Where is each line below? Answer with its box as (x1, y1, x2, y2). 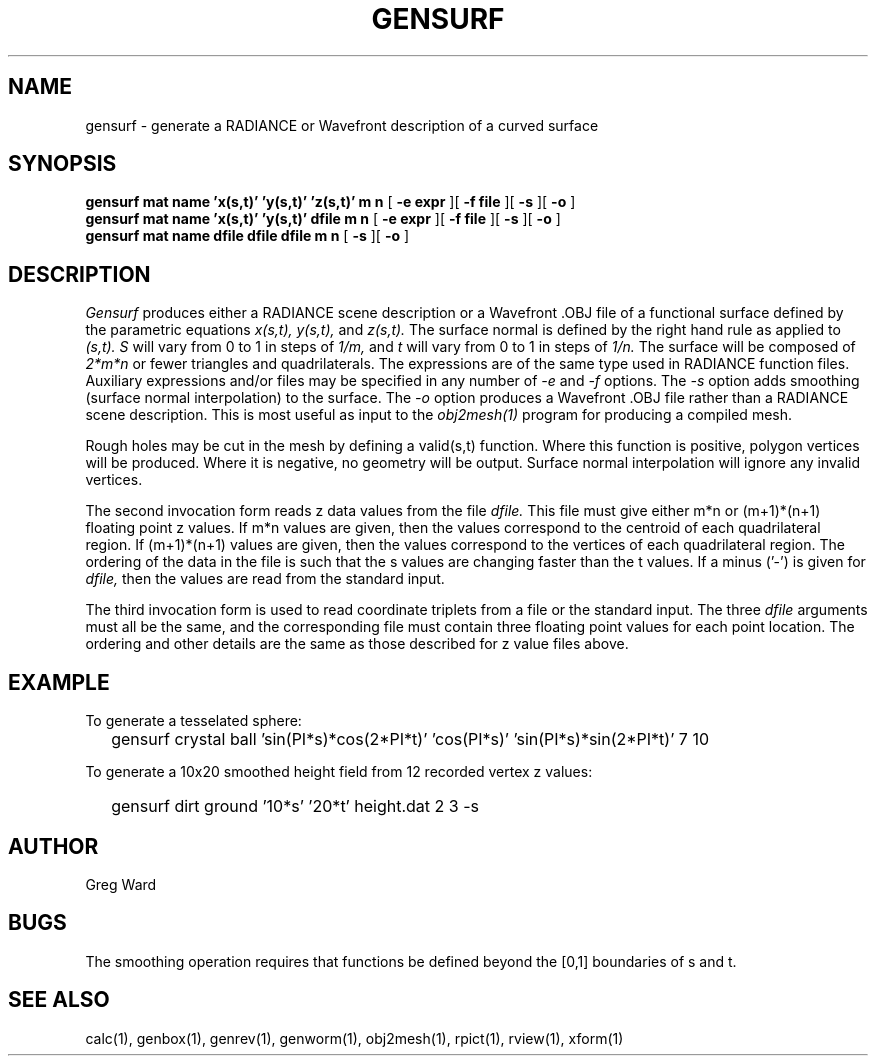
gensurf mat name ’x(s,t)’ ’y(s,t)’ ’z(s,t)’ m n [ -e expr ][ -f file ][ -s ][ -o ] (85, 193, 576, 211)
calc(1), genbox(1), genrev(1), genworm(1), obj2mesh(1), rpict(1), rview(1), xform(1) (85, 1029, 624, 1047)
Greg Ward (85, 875, 157, 893)
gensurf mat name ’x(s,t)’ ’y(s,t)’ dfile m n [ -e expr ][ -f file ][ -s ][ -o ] (85, 210, 561, 228)
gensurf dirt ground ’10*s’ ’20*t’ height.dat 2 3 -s (111, 796, 480, 817)
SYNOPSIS (8, 151, 117, 177)
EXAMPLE (8, 669, 110, 695)
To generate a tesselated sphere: (85, 712, 302, 730)
